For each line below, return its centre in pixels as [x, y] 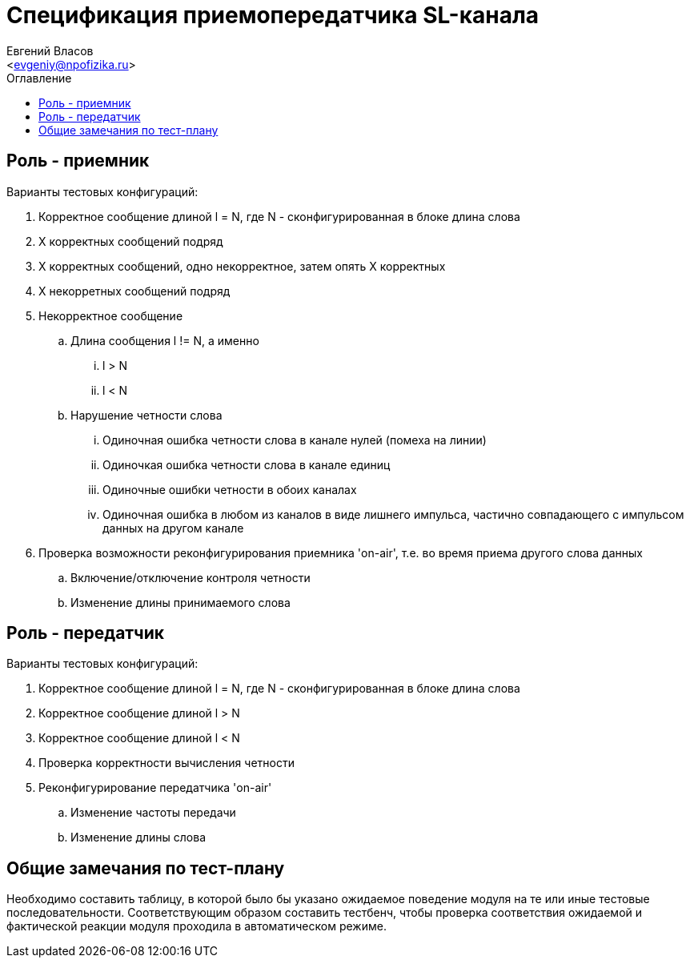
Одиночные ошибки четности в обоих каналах [230, 489]
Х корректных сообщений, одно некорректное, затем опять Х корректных [242, 266]
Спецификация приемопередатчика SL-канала [273, 15]
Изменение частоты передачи [153, 813]
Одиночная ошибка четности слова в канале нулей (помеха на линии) [295, 440]
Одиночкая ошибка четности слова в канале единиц [247, 464]
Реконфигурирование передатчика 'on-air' [155, 788]
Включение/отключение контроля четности [191, 577]
